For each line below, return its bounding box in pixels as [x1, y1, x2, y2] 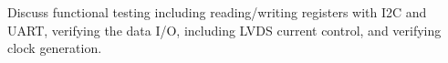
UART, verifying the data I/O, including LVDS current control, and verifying [7, 20, 442, 39]
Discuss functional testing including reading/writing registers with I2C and [7, 3, 427, 21]
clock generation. [7, 38, 102, 58]
